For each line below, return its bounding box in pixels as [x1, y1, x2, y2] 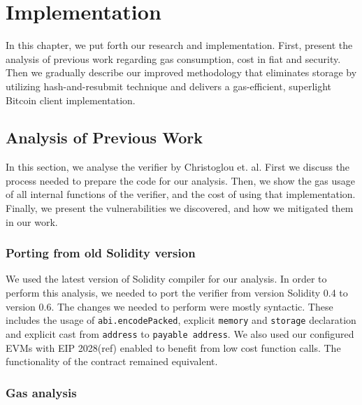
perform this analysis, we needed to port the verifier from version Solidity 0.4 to [6, 285, 348, 300]
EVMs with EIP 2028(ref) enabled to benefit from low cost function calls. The [6, 340, 341, 355]
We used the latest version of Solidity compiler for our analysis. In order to [6, 271, 327, 286]
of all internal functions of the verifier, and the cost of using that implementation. [6, 187, 356, 201]
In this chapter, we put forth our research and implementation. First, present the [6, 38, 353, 52]
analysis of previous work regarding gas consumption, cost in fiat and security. [6, 51, 341, 66]
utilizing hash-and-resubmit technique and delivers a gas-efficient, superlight [6, 78, 332, 93]
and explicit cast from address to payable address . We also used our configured [6, 326, 354, 341]
